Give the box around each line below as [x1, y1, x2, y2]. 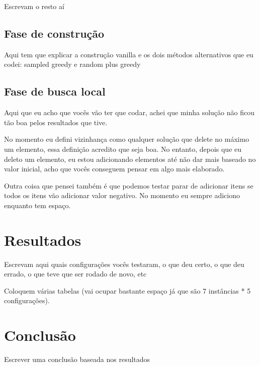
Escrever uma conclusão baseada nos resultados [4, 354, 150, 364]
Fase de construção [4, 25, 105, 41]
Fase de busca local [4, 83, 106, 99]
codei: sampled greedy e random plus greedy [4, 59, 141, 69]
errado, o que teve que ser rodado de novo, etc [4, 268, 147, 279]
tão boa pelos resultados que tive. [4, 117, 108, 127]
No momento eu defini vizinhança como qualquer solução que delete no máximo [4, 134, 249, 144]
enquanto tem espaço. [4, 200, 71, 210]
